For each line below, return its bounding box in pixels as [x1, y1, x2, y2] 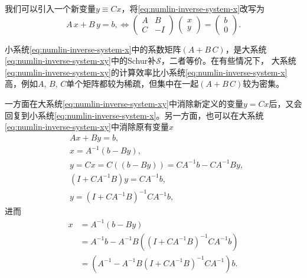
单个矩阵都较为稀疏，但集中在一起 [66, 77, 199, 90]
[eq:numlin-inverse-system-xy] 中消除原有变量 [5, 120, 169, 133]
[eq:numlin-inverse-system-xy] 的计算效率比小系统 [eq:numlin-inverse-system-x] [5, 66, 288, 78]
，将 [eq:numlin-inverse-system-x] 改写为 [121, 2, 265, 14]
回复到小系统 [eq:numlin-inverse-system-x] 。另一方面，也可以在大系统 [5, 109, 264, 121]
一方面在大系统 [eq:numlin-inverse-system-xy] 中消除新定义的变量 [5, 97, 243, 109]
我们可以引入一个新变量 [5, 2, 96, 14]
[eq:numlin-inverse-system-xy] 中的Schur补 [5, 54, 156, 67]
